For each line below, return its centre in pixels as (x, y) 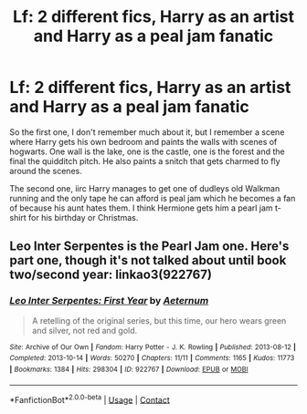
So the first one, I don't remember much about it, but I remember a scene (147, 132)
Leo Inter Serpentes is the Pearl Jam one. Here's (149, 247)
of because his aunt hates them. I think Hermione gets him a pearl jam (141, 208)
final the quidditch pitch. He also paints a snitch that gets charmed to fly (145, 160)
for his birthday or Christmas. (84, 217)
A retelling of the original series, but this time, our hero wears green (159, 320)
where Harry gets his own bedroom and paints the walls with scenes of (143, 141)
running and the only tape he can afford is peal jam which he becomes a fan (153, 198)
